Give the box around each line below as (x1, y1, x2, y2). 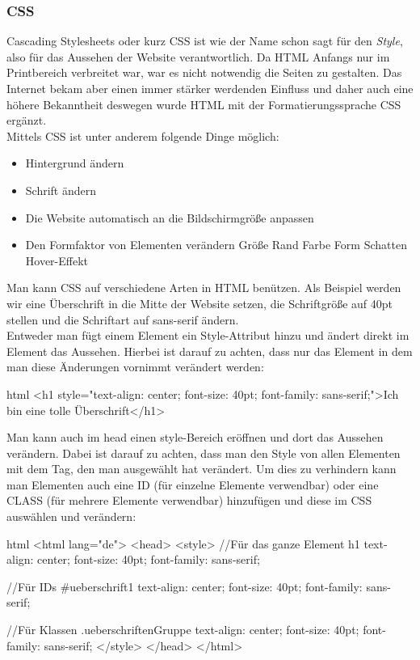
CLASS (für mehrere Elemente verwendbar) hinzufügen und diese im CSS (6, 492, 372, 509)
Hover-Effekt (25, 252, 89, 269)
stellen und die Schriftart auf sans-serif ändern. (6, 311, 239, 328)
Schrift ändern (25, 181, 97, 198)
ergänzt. (6, 112, 47, 129)
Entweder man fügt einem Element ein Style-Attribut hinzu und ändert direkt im (6, 327, 409, 344)
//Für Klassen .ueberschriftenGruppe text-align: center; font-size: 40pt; (6, 621, 359, 638)
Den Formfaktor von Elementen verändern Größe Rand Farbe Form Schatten (25, 236, 407, 253)
